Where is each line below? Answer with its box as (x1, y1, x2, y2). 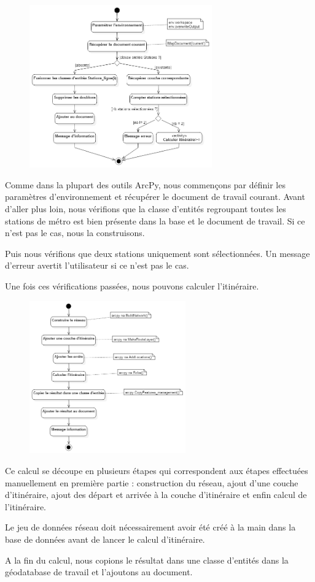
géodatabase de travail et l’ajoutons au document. (5, 565, 193, 578)
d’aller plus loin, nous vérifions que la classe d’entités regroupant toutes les (5, 202, 286, 215)
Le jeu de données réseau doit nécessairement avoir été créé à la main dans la (5, 521, 296, 534)
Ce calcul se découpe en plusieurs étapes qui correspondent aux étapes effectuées (5, 464, 308, 477)
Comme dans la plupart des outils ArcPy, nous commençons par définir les (5, 178, 286, 191)
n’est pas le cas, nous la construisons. (5, 226, 145, 239)
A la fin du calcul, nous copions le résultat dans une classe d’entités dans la (5, 553, 289, 566)
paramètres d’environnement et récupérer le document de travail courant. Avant (5, 190, 305, 203)
